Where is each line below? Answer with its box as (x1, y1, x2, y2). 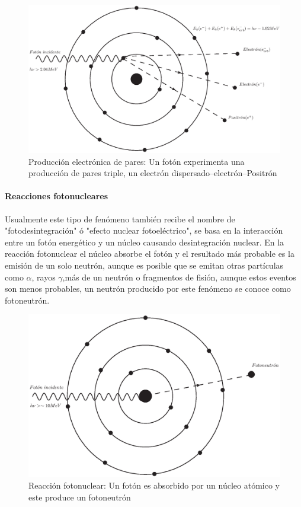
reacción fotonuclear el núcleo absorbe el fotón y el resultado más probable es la (5, 247, 294, 260)
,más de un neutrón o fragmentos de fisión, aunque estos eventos (62, 270, 296, 283)
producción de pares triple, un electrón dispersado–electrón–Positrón (28, 167, 277, 179)
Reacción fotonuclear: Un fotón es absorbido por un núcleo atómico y (28, 479, 280, 492)
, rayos (31, 270, 56, 283)
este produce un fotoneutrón (28, 490, 131, 503)
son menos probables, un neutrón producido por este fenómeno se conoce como (5, 282, 291, 295)
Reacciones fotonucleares (5, 190, 108, 202)
